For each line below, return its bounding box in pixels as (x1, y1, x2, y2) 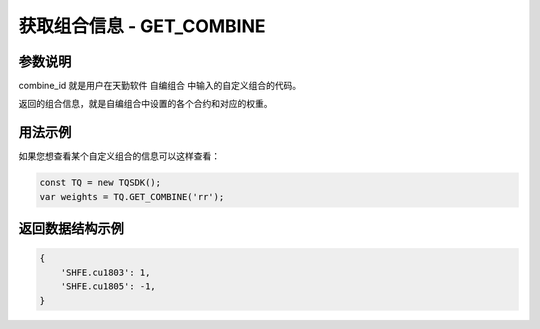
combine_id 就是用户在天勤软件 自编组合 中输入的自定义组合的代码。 (18, 80, 302, 92)
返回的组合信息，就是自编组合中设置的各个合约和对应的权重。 (18, 98, 273, 110)
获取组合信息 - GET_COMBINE (18, 15, 266, 37)
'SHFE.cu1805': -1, (60, 281, 157, 292)
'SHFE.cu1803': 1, (60, 266, 151, 278)
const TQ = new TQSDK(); (39, 177, 162, 189)
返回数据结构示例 (18, 220, 124, 237)
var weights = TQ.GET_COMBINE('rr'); (39, 191, 225, 202)
